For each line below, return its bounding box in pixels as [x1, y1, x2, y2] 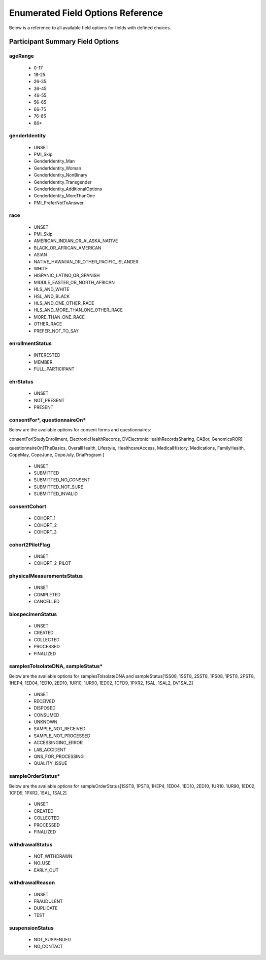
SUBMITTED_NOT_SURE [33, 484, 84, 490]
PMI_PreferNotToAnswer [33, 200, 84, 206]
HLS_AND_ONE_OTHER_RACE [33, 300, 95, 306]
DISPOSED [33, 705, 56, 711]
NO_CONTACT [33, 944, 64, 950]
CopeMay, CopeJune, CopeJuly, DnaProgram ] [9, 452, 104, 458]
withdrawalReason [9, 879, 55, 886]
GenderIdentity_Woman [33, 165, 81, 171]
